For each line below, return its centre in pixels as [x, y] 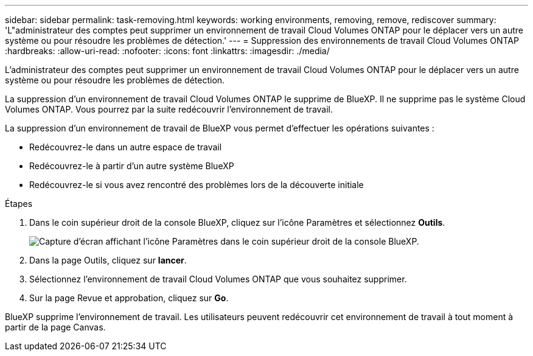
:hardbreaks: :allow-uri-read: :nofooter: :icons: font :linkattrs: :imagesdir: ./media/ [167, 51]
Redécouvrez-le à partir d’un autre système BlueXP [132, 166]
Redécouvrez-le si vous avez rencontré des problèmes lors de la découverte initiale [197, 185]
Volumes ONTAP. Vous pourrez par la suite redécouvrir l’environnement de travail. [169, 109]
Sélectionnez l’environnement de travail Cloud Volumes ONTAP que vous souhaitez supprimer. [218, 279]
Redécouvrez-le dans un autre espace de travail [126, 147]
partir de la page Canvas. [55, 327]
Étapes [19, 204]
